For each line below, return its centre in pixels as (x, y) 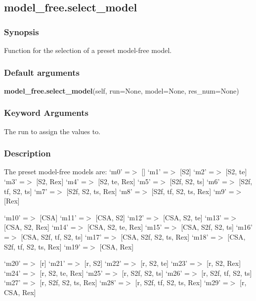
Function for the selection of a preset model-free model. (88, 50)
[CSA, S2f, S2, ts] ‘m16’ (217, 227)
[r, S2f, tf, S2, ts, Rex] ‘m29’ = (182, 282)
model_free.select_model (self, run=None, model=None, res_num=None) (122, 90)
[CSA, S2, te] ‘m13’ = (196, 217)
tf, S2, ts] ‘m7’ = (30, 191)
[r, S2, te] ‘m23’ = (168, 263)
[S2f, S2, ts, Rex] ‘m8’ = (103, 191)
